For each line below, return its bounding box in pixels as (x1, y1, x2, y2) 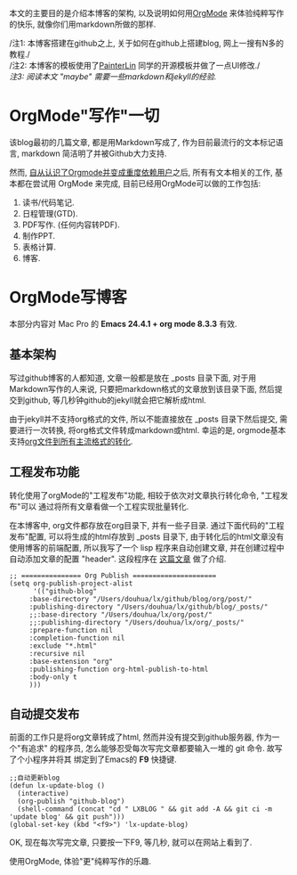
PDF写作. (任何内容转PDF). (21, 219, 120, 230)
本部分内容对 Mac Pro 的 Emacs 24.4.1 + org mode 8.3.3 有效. (9, 318, 237, 329)
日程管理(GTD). (21, 208, 78, 218)
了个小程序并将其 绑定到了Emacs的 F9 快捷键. (9, 754, 178, 765)
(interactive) (17, 789, 69, 798)
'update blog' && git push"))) (9, 813, 125, 822)
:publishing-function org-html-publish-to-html (28, 665, 209, 674)
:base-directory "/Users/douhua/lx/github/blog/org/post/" (28, 594, 253, 603)
